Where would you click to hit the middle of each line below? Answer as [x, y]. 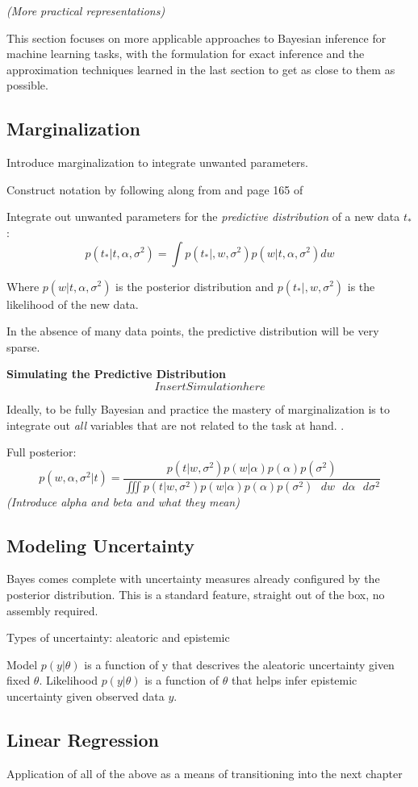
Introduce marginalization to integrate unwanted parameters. [158, 162]
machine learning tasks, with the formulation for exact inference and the [186, 54]
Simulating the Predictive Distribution [116, 374]
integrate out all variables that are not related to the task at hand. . [176, 425]
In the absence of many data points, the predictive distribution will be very [193, 331]
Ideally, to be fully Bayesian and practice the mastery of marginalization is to [198, 408]
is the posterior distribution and [195, 286]
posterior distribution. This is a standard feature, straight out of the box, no [196, 594]
